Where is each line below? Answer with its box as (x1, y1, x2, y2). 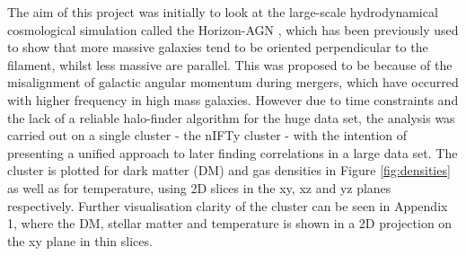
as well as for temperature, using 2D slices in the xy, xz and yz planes (7, 178, 391, 197)
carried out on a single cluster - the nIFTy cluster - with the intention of (7, 126, 408, 145)
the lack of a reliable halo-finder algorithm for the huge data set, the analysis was (7, 108, 455, 127)
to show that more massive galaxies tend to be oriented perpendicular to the (7, 38, 428, 57)
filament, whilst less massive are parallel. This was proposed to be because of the (7, 55, 453, 74)
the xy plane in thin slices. (7, 231, 153, 250)
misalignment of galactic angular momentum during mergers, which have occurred (7, 73, 459, 92)
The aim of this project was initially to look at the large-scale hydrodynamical (7, 3, 438, 21)
